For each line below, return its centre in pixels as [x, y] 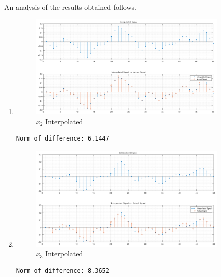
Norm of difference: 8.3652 [63, 271]
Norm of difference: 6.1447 [63, 139]
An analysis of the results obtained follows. [70, 7]
